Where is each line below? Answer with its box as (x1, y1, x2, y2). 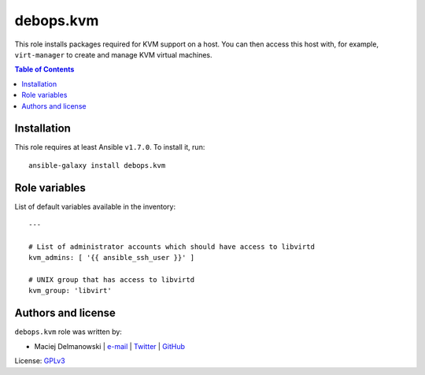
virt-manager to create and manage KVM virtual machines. (14, 50, 213, 59)
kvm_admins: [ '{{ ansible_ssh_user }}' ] (28, 253, 195, 262)
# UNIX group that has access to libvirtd (28, 276, 195, 284)
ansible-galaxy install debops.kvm (28, 161, 166, 169)
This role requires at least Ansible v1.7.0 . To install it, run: (14, 143, 205, 152)
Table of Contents (14, 65, 75, 74)
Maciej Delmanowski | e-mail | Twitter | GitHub (34, 341, 185, 351)
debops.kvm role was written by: (14, 327, 122, 336)
